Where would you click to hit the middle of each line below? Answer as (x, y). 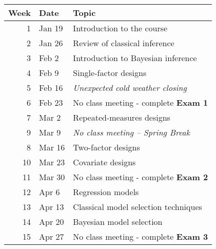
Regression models (106, 192)
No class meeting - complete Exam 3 (141, 236)
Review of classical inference (124, 43)
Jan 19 (51, 28)
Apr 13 (52, 207)
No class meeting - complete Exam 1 (141, 102)
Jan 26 (51, 43)
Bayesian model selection (118, 222)
